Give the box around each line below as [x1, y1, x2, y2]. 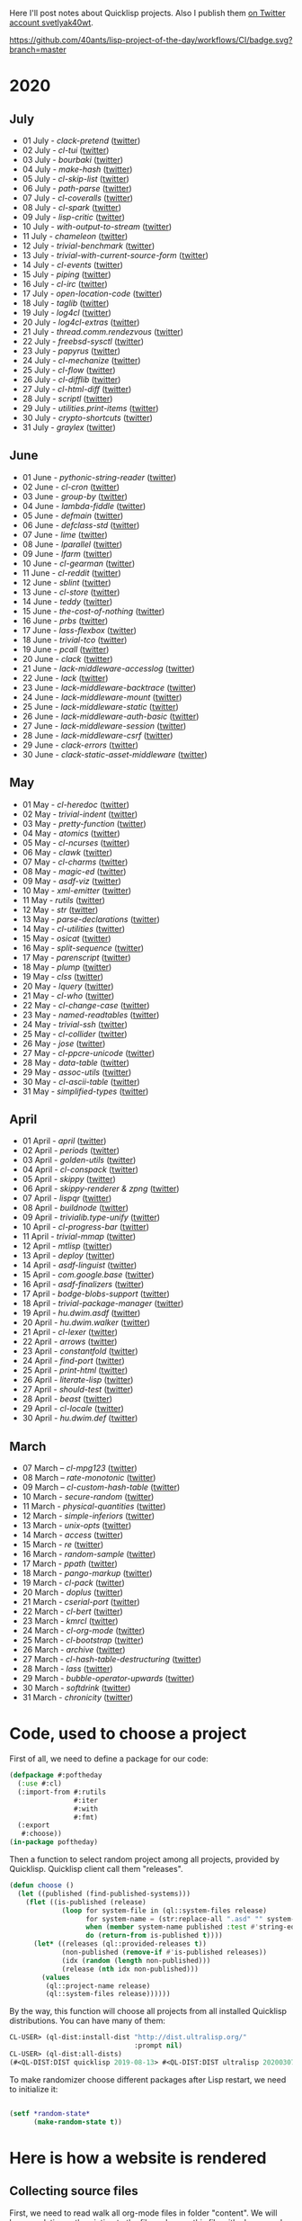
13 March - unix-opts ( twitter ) [22, 1520, 132, 1531]
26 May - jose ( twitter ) [22, 1038, 106, 1049]
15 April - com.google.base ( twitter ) [22, 1269, 155, 1280]
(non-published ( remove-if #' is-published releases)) [61, 1948, 268, 1957]
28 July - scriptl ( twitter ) [22, 393, 113, 404]
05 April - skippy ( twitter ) [22, 1174, 117, 1185]
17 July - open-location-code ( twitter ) [22, 288, 163, 299]
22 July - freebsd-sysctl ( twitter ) [22, 336, 144, 346]
